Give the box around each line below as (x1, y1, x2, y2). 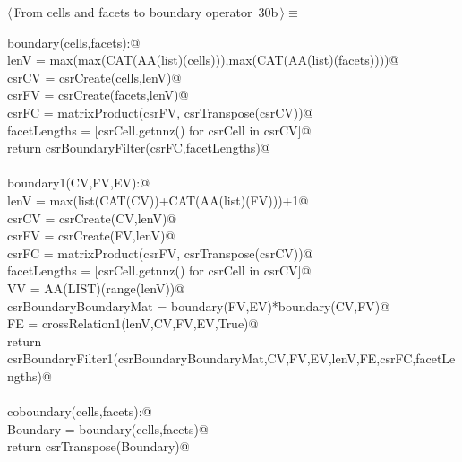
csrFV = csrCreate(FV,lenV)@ (7, 226, 175, 245)
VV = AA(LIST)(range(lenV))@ (7, 278, 185, 297)
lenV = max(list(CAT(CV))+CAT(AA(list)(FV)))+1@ (7, 190, 309, 209)
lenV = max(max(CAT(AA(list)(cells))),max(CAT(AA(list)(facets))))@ (7, 50, 399, 69)
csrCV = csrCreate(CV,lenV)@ (7, 208, 177, 227)
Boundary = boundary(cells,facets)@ (7, 419, 209, 438)
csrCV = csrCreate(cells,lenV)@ (7, 67, 182, 86)
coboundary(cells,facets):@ (7, 402, 152, 421)
